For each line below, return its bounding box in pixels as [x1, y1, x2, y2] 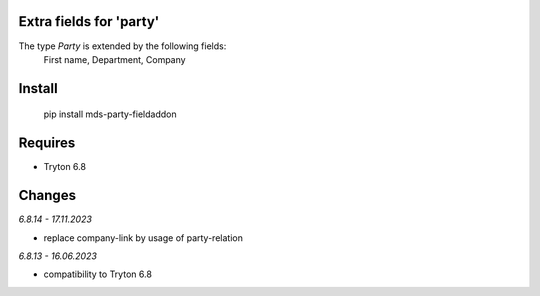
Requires [18, 135, 76, 152]
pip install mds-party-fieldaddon [43, 108, 177, 120]
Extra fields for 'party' [18, 13, 160, 30]
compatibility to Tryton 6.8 [43, 268, 152, 280]
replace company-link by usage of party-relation [43, 231, 244, 244]
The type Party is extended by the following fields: [18, 40, 227, 52]
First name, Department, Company [43, 53, 186, 65]
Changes [18, 187, 77, 204]
